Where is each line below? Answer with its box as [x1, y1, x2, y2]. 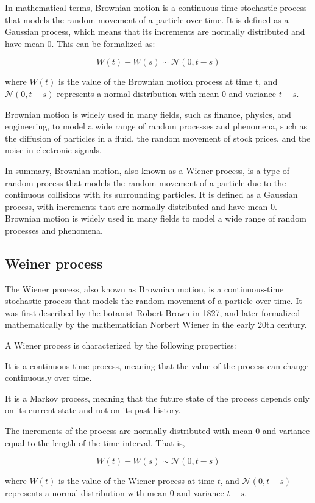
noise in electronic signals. [5, 143, 102, 156]
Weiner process [5, 253, 103, 272]
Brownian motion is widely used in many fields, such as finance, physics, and [5, 107, 291, 120]
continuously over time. [5, 371, 92, 384]
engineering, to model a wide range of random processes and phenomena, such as [5, 120, 307, 132]
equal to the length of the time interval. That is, [5, 436, 185, 449]
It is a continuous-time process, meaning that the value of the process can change [5, 359, 309, 372]
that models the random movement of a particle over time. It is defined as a [5, 13, 289, 26]
